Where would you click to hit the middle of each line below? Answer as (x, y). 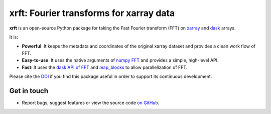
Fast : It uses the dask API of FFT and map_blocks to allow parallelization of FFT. (105, 67)
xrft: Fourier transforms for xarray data (92, 13)
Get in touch (29, 91)
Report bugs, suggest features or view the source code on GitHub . (91, 102)
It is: (14, 37)
